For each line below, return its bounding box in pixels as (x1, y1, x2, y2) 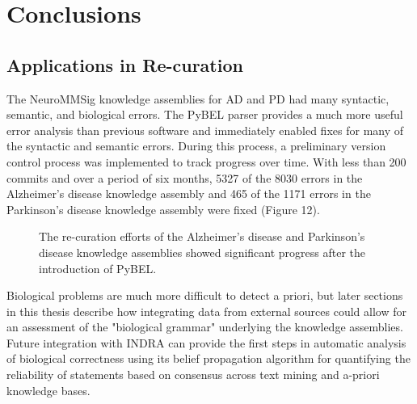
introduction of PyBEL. (39, 259, 157, 276)
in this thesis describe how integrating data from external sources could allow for (6, 302, 406, 319)
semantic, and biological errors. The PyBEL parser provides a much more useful (6, 106, 403, 123)
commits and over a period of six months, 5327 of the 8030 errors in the (6, 169, 363, 186)
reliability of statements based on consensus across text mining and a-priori (6, 366, 380, 383)
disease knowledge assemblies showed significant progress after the (39, 243, 366, 260)
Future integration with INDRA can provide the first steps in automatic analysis (6, 334, 406, 351)
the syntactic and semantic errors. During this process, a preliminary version (6, 137, 386, 154)
